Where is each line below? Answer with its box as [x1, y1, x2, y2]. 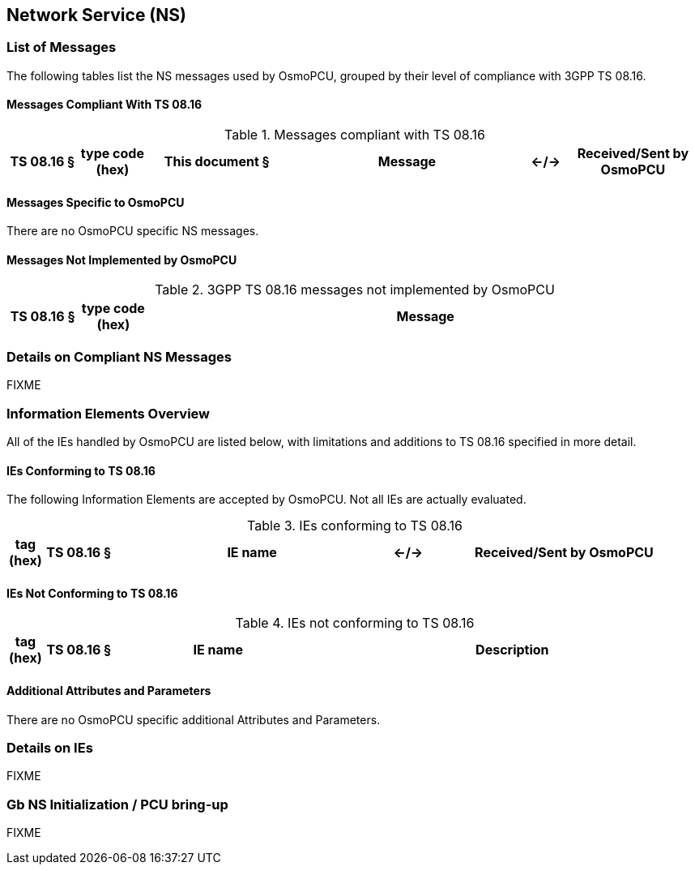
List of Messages [6, 39, 117, 56]
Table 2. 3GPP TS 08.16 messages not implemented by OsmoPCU [155, 281, 555, 298]
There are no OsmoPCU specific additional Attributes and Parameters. [6, 712, 381, 727]
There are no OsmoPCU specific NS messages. [6, 224, 259, 238]
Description [475, 641, 549, 659]
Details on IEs [6, 739, 93, 756]
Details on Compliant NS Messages [6, 348, 232, 365]
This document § [164, 153, 270, 170]
